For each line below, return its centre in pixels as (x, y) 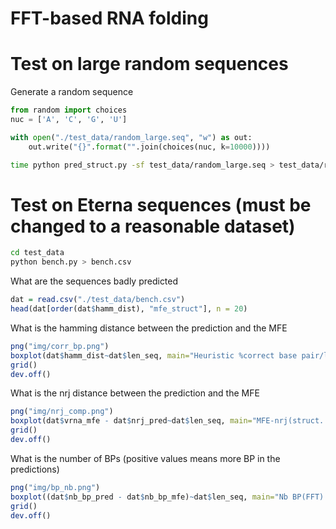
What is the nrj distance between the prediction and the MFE (135, 393)
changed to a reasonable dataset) (153, 226)
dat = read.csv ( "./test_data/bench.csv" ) (98, 300)
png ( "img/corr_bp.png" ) (60, 346)
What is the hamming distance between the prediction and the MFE (149, 328)
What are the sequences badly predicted (94, 281)
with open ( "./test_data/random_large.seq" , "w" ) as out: (131, 137)
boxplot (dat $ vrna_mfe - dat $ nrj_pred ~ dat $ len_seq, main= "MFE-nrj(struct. (167, 421)
